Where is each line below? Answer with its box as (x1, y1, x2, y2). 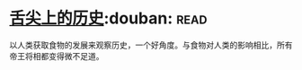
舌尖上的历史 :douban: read (9, 8, 208, 29)
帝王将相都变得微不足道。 (9, 50, 104, 61)
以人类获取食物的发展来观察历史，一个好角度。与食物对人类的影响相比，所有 (9, 39, 293, 50)
